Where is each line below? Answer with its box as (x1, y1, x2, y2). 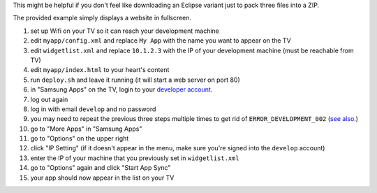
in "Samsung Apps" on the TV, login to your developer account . (30, 85, 213, 94)
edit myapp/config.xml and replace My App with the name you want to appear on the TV (30, 36, 291, 45)
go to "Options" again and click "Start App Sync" (30, 164, 171, 172)
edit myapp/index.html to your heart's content (30, 66, 170, 74)
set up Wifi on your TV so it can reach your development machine (30, 27, 220, 35)
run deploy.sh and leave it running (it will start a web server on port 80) (30, 76, 240, 84)
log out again (30, 95, 68, 103)
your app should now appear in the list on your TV (30, 173, 175, 182)
